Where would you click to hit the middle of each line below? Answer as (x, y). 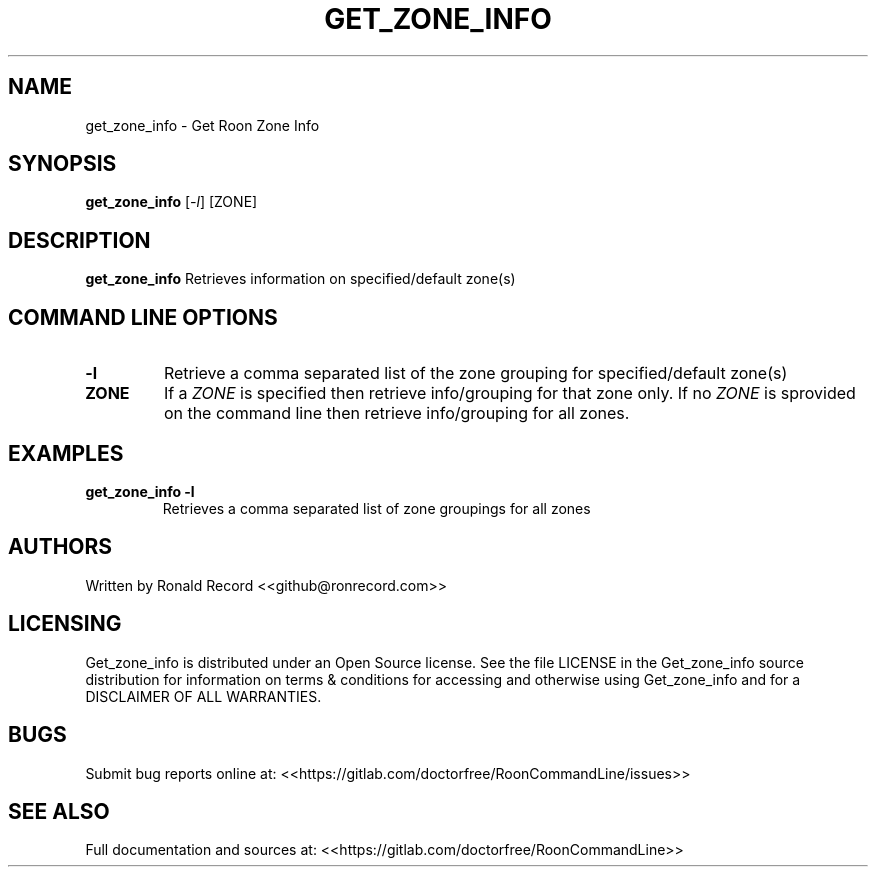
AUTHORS (60, 547)
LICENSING (65, 624)
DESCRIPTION (79, 240)
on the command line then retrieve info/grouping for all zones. (396, 413)
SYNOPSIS (62, 164)
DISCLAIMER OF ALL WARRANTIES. (203, 696)
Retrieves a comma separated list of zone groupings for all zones (376, 508)
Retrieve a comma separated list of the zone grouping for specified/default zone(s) (475, 373)
